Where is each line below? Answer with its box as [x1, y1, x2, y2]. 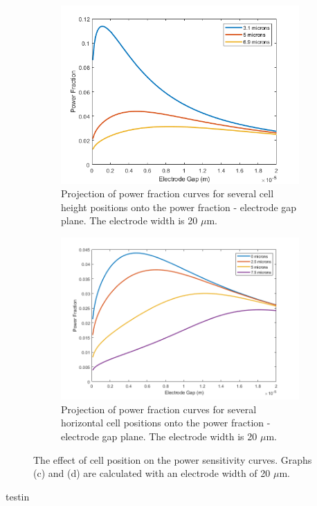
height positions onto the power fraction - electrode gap [61, 199, 297, 214]
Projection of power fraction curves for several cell [61, 186, 274, 201]
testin [6, 489, 30, 503]
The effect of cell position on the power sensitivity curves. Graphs [33, 452, 312, 467]
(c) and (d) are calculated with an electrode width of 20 [33, 466, 271, 480]
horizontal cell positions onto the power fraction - [61, 415, 271, 430]
